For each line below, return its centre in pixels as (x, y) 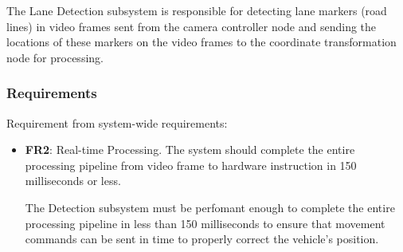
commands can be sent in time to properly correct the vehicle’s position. (202, 239)
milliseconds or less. (73, 181)
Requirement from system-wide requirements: (117, 122)
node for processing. (55, 57)
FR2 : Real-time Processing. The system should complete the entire (190, 150)
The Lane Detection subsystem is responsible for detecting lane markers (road (197, 10)
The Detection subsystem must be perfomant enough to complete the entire (210, 207)
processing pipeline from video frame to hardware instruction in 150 (191, 165)
